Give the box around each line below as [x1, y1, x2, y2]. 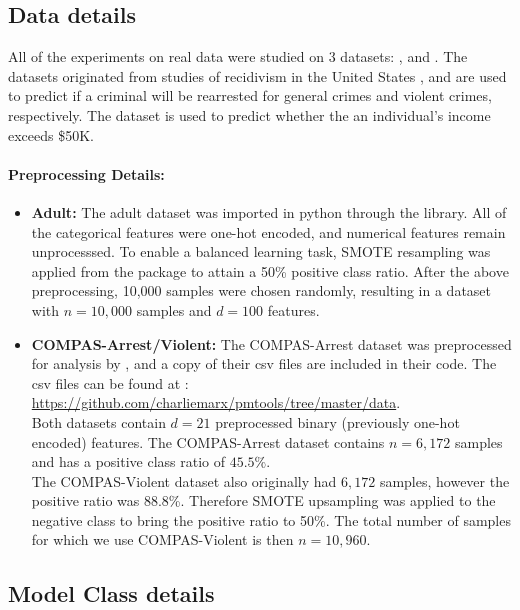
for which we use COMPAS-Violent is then [31, 529, 294, 550]
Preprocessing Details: [8, 163, 165, 184]
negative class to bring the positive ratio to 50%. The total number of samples [31, 509, 511, 530]
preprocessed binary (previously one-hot [215, 411, 460, 432]
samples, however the [379, 470, 510, 491]
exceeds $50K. [8, 124, 95, 145]
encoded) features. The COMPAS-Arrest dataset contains [31, 431, 385, 452]
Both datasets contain [31, 411, 166, 432]
